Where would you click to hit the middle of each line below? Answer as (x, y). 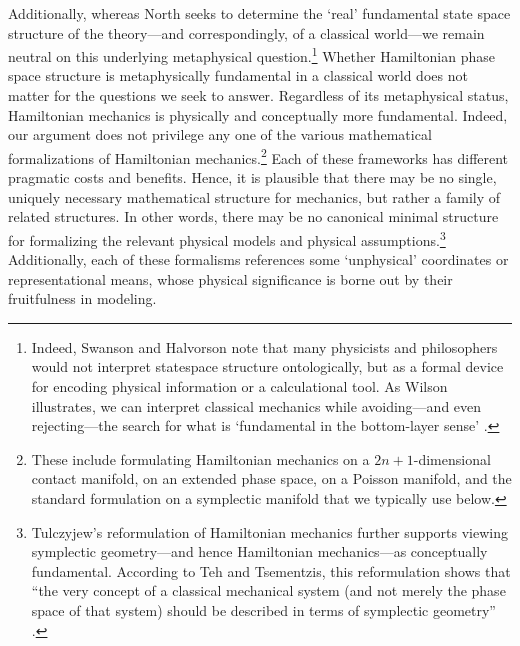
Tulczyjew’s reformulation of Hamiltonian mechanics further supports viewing (269, 531)
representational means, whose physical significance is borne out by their (230, 278)
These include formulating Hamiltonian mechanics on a (200, 458)
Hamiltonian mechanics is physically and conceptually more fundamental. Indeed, (258, 114)
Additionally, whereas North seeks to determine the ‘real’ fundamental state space (259, 13)
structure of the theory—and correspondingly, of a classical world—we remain (246, 32)
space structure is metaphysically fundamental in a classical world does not (238, 75)
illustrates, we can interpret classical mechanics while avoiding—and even (256, 405)
